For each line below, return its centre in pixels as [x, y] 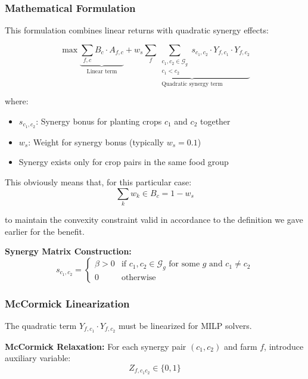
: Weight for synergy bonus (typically [96, 142]
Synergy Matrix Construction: [68, 251]
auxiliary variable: [38, 358]
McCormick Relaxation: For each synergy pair [96, 346]
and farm [240, 346]
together [215, 121]
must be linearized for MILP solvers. [185, 325]
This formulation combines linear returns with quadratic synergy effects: [137, 30]
